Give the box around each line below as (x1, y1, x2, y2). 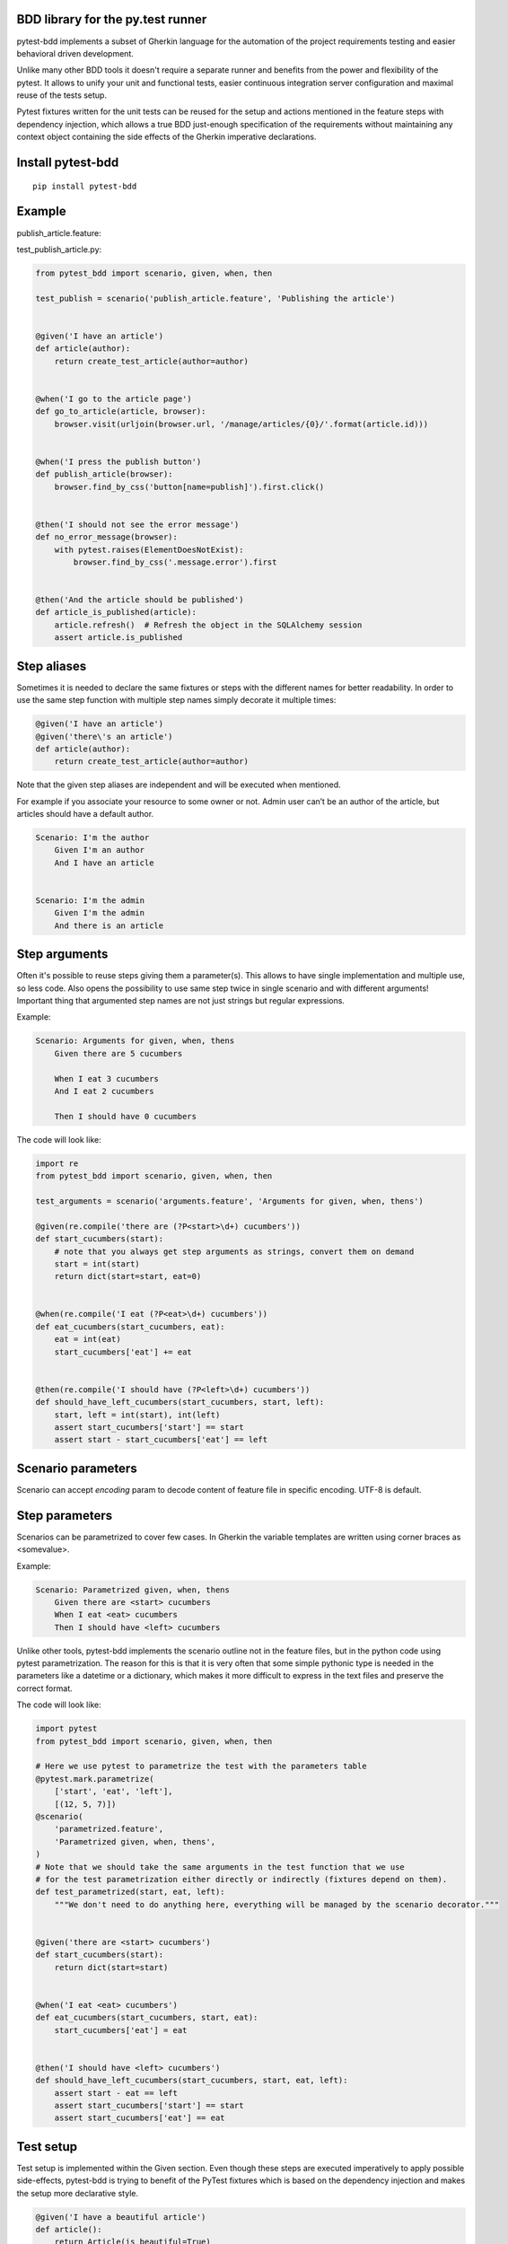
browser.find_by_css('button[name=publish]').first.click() (54, 481, 325, 492)
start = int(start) (54, 1258, 141, 1269)
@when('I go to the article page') (35, 393, 192, 404)
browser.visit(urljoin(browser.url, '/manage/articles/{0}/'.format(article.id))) (54, 418, 429, 429)
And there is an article (54, 920, 164, 931)
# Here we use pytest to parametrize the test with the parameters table (35, 1761, 367, 1772)
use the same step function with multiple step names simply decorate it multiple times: (16, 695, 337, 706)
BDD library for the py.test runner (16, 12, 207, 27)
